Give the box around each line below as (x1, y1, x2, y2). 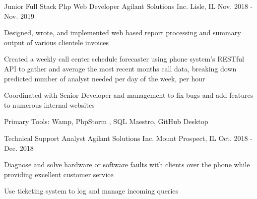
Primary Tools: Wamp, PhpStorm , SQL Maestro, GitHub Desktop (4, 116, 208, 127)
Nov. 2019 (4, 10, 35, 21)
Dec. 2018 (4, 142, 34, 153)
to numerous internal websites (4, 99, 95, 110)
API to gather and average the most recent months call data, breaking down (4, 63, 237, 73)
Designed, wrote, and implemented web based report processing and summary (4, 27, 241, 38)
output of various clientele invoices (4, 37, 109, 47)
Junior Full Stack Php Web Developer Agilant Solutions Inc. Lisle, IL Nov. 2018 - (4, 1, 253, 11)
